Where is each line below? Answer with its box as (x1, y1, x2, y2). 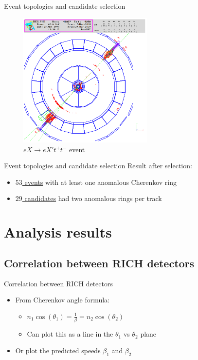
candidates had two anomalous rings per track (24, 193, 162, 203)
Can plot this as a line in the (27, 329, 113, 339)
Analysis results (4, 222, 112, 242)
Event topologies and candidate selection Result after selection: (4, 160, 192, 171)
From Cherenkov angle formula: (15, 295, 110, 305)
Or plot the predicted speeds (15, 345, 101, 355)
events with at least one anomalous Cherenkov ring (24, 177, 177, 187)
